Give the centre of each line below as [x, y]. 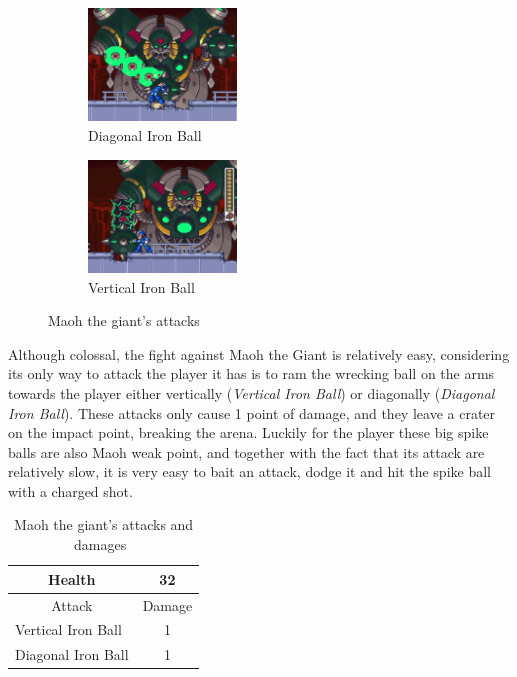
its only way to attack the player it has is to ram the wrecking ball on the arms [251, 373]
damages [100, 544]
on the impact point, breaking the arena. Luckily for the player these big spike [248, 432]
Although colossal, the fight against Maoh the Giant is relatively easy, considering [259, 353]
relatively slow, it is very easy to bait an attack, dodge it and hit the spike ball [249, 471]
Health [72, 578]
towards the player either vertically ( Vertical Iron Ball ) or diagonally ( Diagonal [251, 392]
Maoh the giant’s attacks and [104, 524]
